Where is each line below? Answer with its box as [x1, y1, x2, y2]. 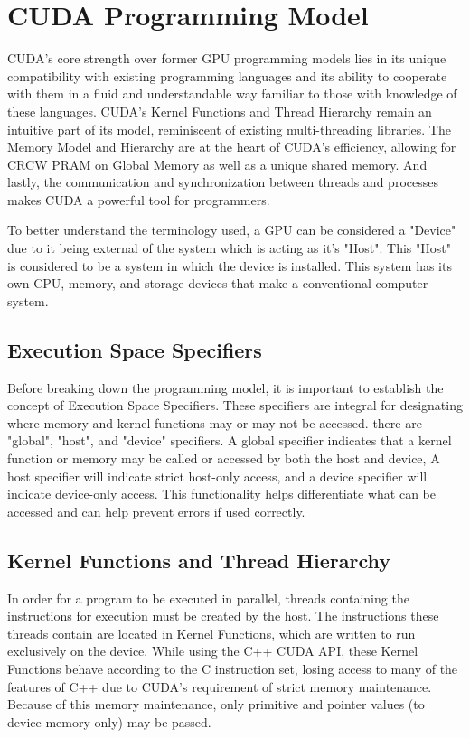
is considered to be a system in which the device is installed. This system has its [7, 256, 452, 275]
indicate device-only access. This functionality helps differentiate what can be [7, 484, 436, 503]
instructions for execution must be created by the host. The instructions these [7, 606, 439, 625]
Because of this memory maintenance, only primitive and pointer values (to [7, 695, 425, 714]
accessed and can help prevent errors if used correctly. [7, 501, 305, 520]
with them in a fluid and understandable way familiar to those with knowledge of [7, 84, 457, 103]
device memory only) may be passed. [7, 712, 211, 731]
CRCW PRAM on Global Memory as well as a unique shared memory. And [7, 154, 428, 173]
